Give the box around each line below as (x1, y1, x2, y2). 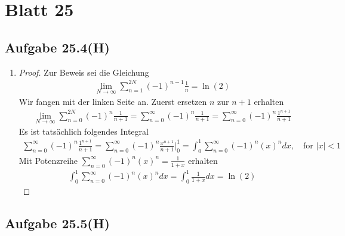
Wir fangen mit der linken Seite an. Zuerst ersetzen (19, 95, 207, 107)
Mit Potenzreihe (19, 154, 78, 166)
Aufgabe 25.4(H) (5, 38, 110, 56)
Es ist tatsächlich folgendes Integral (19, 125, 149, 137)
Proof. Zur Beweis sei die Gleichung (19, 66, 149, 78)
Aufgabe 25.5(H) (5, 213, 110, 232)
